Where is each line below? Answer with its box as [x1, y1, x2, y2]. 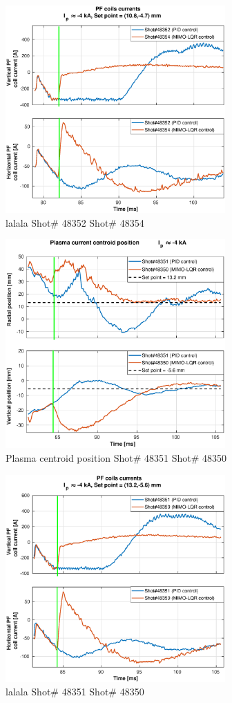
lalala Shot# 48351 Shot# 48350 [6, 684, 144, 699]
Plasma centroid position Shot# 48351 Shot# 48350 [6, 450, 227, 465]
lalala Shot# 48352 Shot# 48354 [6, 215, 144, 229]
